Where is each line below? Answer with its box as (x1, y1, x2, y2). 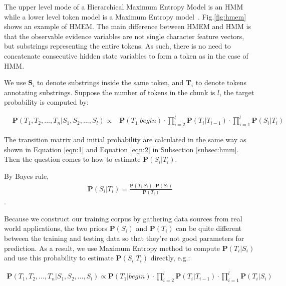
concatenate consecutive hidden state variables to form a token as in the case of (4, 50, 248, 61)
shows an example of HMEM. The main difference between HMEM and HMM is (4, 21, 251, 32)
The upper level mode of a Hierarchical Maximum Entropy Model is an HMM (4, 2, 243, 12)
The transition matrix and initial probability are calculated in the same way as (4, 134, 246, 145)
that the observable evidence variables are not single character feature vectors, (4, 31, 244, 41)
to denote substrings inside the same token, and (37, 77, 184, 88)
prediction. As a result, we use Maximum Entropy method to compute (4, 242, 220, 253)
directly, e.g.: (150, 252, 190, 263)
